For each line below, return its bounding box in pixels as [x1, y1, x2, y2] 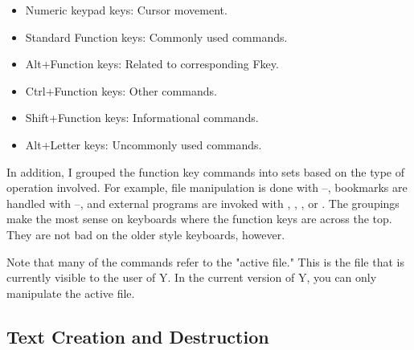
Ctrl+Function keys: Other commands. [25, 82, 217, 99]
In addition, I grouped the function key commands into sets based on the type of [6, 163, 405, 180]
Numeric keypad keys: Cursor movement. [25, 2, 227, 18]
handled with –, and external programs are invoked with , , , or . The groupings [6, 194, 400, 211]
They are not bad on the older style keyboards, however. [6, 226, 285, 242]
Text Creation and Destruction [6, 324, 269, 348]
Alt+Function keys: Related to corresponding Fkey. [25, 55, 279, 72]
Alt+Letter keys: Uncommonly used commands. [25, 136, 262, 153]
